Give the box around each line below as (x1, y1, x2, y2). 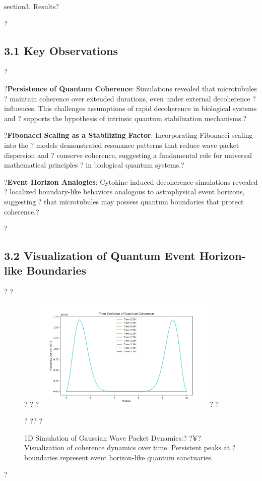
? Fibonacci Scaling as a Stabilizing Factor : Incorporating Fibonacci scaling (4, 130, 253, 140)
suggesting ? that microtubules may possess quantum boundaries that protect (4, 196, 244, 206)
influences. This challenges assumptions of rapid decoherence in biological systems (4, 103, 257, 114)
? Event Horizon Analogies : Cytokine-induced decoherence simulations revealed (4, 176, 258, 187)
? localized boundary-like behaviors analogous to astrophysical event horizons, (4, 186, 245, 197)
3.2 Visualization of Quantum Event (4, 248, 195, 263)
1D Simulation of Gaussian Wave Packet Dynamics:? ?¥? (24, 432, 201, 443)
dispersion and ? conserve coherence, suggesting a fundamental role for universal (4, 149, 252, 160)
